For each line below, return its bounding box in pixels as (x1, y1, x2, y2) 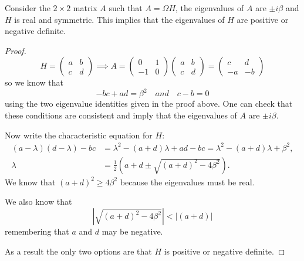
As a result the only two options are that (5, 245, 152, 257)
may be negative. (102, 225, 163, 237)
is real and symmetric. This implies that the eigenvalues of (14, 13, 225, 25)
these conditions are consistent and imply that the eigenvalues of (5, 109, 237, 121)
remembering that (5, 225, 69, 237)
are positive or (237, 13, 289, 25)
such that (109, 2, 143, 13)
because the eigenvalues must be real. (120, 175, 255, 188)
